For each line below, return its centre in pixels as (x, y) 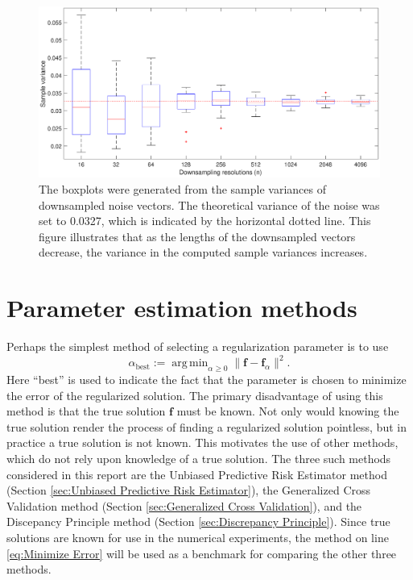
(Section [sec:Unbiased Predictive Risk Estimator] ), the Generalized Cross (189, 490)
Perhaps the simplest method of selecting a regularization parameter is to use (198, 346)
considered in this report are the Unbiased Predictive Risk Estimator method (197, 474)
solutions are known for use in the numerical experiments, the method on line (198, 537)
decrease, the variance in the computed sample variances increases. (203, 252)
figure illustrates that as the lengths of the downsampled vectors (197, 236)
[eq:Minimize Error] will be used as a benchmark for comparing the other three (202, 553)
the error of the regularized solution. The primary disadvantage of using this (195, 395)
